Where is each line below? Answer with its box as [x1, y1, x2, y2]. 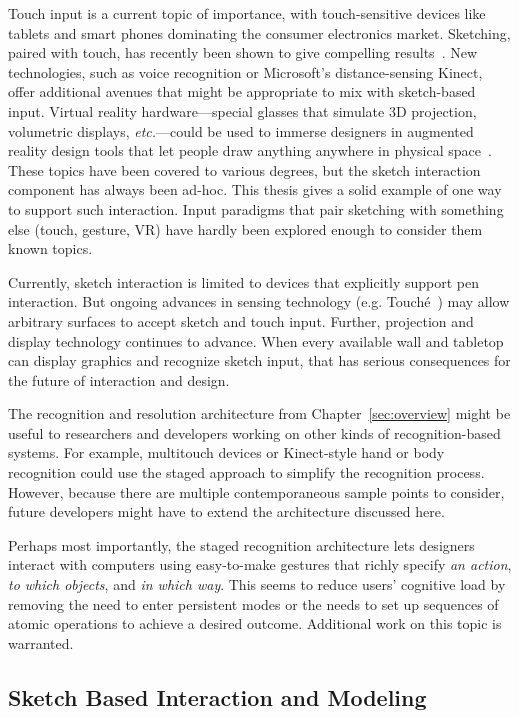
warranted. [8, 632, 74, 653]
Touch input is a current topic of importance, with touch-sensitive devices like [8, 3, 486, 23]
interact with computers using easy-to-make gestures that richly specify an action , [8, 554, 512, 575]
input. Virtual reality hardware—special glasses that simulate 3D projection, [8, 100, 477, 121]
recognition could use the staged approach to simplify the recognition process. [8, 462, 485, 483]
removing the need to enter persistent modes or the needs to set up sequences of [8, 593, 499, 614]
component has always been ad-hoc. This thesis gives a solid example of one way [8, 179, 502, 200]
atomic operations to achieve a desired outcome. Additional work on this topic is [8, 613, 502, 634]
